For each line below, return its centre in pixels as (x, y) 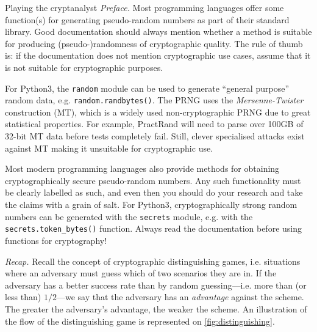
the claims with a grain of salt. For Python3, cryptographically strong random (151, 205)
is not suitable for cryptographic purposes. (84, 67)
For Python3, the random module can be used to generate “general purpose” (147, 88)
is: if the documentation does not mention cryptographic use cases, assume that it (158, 55)
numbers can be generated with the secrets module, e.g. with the (129, 216)
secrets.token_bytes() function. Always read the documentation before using (153, 228)
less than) (23, 297)
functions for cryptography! (56, 240)
